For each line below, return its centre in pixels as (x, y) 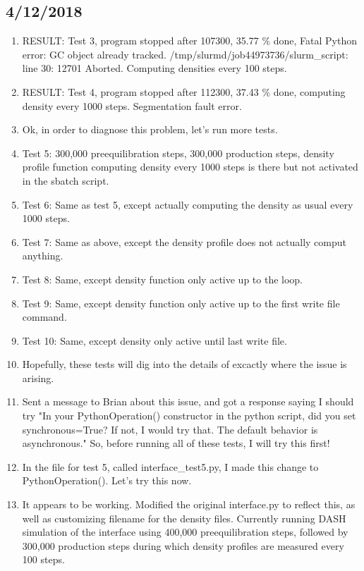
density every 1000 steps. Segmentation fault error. (132, 105)
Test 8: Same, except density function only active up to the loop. (163, 279)
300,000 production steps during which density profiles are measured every (183, 545)
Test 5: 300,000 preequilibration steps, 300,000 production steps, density (178, 153)
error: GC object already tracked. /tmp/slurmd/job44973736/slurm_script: (185, 54)
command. (44, 317)
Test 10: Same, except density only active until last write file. (154, 340)
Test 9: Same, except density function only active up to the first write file (181, 303)
